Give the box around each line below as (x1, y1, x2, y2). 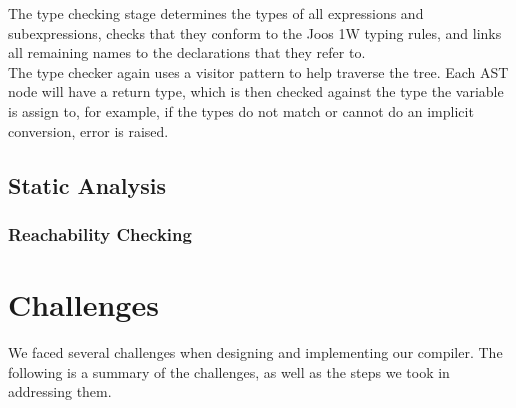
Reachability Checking (8, 221, 192, 246)
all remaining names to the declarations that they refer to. (8, 42, 366, 63)
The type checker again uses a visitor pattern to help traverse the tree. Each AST (8, 61, 509, 82)
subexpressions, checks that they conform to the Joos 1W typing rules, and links (8, 22, 502, 43)
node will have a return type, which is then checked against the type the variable (8, 81, 504, 102)
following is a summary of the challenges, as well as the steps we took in (8, 361, 450, 382)
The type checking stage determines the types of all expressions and (8, 3, 424, 23)
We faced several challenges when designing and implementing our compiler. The (8, 341, 503, 362)
